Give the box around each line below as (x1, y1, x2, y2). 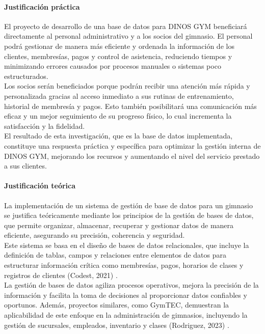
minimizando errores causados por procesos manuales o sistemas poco (4, 61, 221, 71)
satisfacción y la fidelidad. (4, 120, 85, 131)
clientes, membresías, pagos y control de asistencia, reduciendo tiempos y (4, 50, 232, 61)
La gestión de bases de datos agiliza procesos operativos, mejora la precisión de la (4, 280, 259, 290)
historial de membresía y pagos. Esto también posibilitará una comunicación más (4, 100, 257, 111)
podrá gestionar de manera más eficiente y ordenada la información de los (4, 40, 234, 51)
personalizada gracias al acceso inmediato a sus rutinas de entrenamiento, (4, 90, 234, 101)
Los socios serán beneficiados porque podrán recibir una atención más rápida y (4, 80, 250, 91)
